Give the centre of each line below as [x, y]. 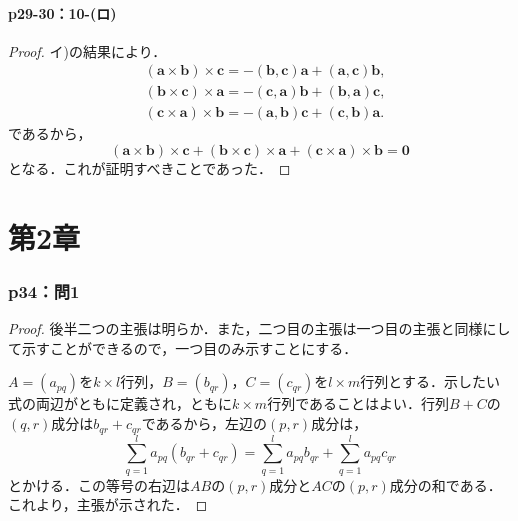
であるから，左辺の [204, 423]
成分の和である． [445, 484]
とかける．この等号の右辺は [99, 484]
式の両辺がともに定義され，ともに [120, 403]
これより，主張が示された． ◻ [108, 504]
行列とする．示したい [430, 381]
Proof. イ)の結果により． [87, 50]
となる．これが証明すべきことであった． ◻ [149, 168]
